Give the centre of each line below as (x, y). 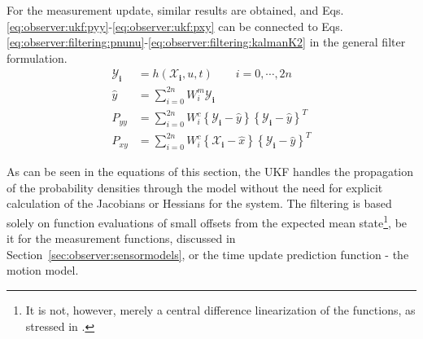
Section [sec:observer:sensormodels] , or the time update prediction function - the (208, 254)
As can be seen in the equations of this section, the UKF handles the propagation (210, 172)
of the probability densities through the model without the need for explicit (195, 187)
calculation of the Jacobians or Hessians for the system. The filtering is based (199, 203)
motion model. (43, 270)
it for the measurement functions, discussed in (121, 238)
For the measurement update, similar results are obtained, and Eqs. (175, 10)
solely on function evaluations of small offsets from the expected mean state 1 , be (207, 221)
